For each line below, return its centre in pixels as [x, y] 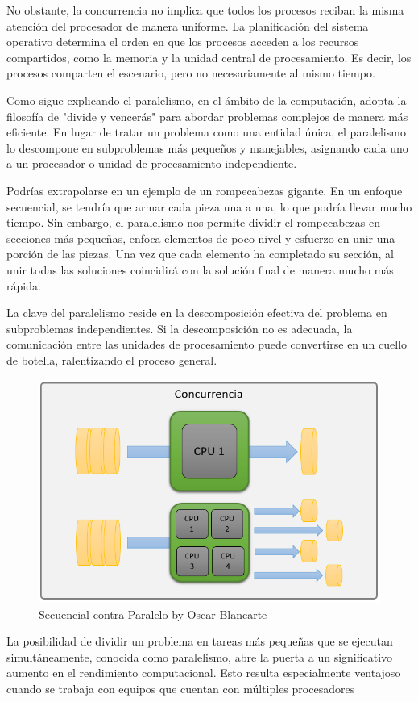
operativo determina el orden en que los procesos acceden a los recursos [183, 42]
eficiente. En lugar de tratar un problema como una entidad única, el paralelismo [206, 132]
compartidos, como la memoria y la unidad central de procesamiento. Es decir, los [209, 57]
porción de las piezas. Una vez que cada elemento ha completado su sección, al [200, 254]
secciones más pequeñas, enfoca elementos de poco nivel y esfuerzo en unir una [201, 238]
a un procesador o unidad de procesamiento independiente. [152, 163]
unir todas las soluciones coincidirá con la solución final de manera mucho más [200, 269]
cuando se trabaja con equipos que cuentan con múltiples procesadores [181, 689]
